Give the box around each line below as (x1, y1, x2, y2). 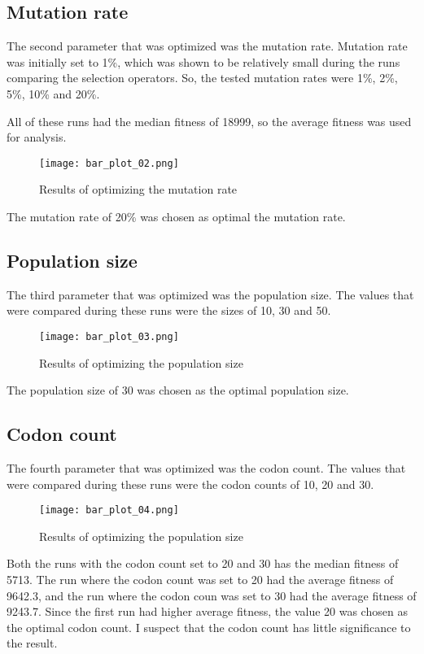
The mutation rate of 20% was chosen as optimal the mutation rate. (7, 208, 346, 225)
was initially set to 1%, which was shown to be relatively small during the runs (7, 53, 400, 70)
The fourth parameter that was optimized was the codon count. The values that (7, 460, 406, 477)
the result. (7, 634, 58, 652)
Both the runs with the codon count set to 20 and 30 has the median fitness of (7, 555, 399, 572)
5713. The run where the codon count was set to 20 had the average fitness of (7, 571, 394, 588)
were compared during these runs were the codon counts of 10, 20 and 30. (7, 475, 374, 492)
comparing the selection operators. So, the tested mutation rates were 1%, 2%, (7, 69, 398, 86)
